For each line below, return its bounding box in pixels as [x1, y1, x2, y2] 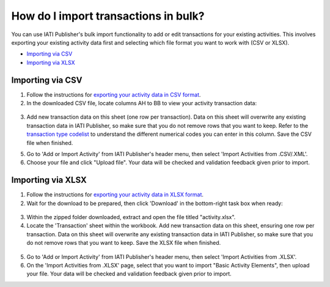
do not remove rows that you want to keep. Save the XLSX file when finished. [26, 239, 221, 247]
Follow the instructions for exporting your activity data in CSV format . [26, 91, 201, 98]
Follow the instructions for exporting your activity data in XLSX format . [26, 191, 204, 198]
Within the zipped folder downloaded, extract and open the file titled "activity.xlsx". [26, 214, 236, 221]
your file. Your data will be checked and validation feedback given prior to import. [26, 270, 232, 278]
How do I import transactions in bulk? [11, 9, 205, 23]
